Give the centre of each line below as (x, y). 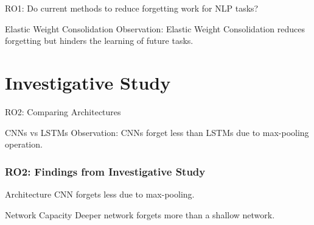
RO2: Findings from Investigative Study (105, 171)
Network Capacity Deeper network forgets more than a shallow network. (140, 214)
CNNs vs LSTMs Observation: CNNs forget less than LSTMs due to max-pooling (157, 132)
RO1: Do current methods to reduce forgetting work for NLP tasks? (132, 8)
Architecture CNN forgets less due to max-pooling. (100, 194)
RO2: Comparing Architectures (63, 111)
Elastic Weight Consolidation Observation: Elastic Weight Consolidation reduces (155, 28)
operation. (24, 144)
